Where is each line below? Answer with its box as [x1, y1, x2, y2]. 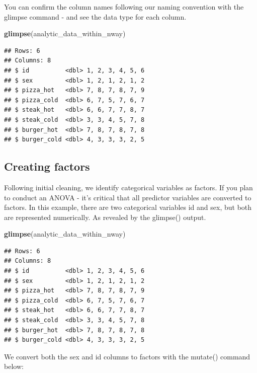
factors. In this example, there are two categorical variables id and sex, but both [4, 202, 252, 212]
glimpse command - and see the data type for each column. [4, 11, 187, 22]
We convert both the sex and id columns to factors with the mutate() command [4, 351, 250, 361]
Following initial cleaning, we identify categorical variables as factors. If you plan [4, 182, 253, 192]
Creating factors [4, 159, 90, 174]
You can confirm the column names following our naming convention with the [4, 2, 244, 12]
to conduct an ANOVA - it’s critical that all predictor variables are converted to [4, 192, 251, 202]
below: [4, 361, 24, 371]
